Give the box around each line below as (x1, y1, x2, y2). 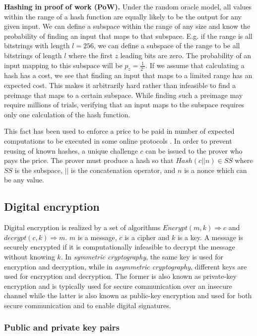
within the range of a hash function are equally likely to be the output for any (4, 11, 242, 21)
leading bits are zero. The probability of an (120, 50, 252, 60)
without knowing (4, 251, 55, 261)
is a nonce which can (184, 165, 247, 175)
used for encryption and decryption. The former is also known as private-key (4, 271, 237, 281)
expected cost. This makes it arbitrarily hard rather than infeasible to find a (4, 80, 236, 90)
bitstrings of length (4, 50, 62, 60)
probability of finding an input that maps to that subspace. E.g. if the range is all (4, 30, 253, 41)
